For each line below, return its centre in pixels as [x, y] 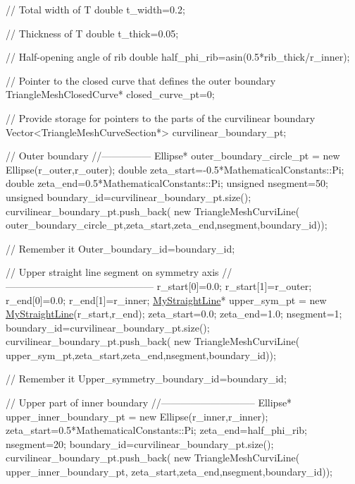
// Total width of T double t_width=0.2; [95, 9]
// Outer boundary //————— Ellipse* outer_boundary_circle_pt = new [173, 156]
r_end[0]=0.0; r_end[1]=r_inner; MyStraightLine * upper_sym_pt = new [166, 300]
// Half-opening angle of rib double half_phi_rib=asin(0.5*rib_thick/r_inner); [178, 57]
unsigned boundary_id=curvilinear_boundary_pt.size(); [129, 196]
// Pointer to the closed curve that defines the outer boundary [141, 80]
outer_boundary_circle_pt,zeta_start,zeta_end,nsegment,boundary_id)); [167, 225]
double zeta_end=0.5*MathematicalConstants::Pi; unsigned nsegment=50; [167, 183]
